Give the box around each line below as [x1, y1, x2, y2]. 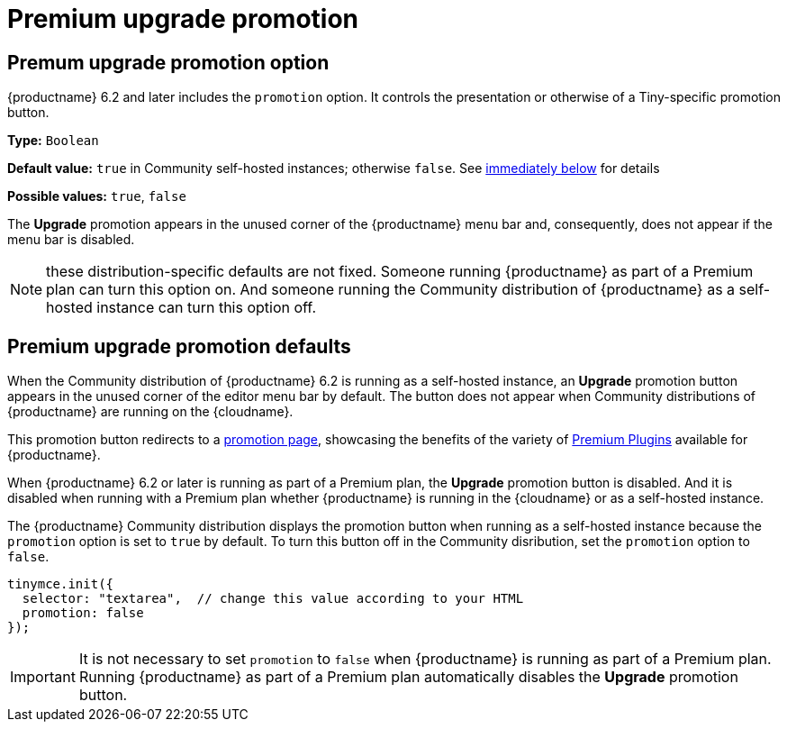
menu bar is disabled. [7, 232, 135, 248]
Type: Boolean [7, 132, 99, 149]
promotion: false [22, 606, 144, 621]
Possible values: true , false [7, 188, 186, 205]
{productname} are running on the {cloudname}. [7, 404, 294, 420]
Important [10, 668, 76, 687]
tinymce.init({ [7, 577, 114, 592]
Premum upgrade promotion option [7, 50, 330, 74]
